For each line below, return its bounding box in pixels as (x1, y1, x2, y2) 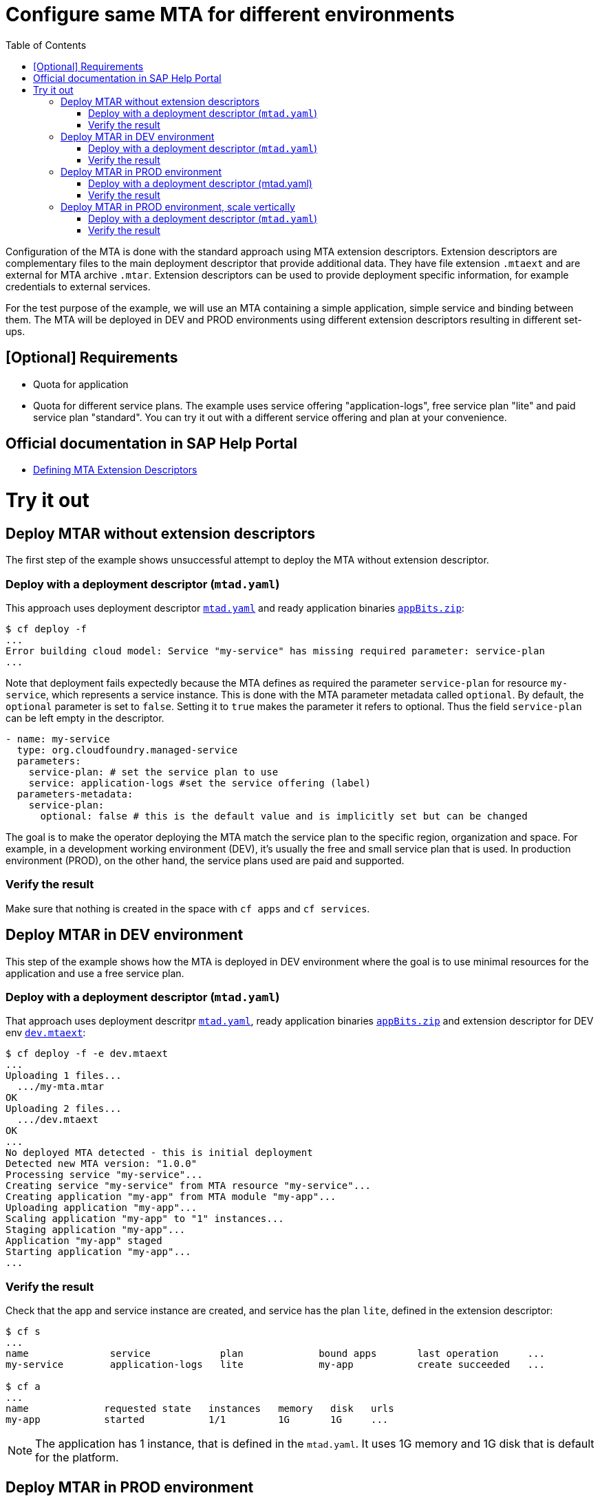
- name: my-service (6, 733, 110, 745)
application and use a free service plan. (6, 967, 184, 979)
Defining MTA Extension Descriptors (33, 464, 197, 476)
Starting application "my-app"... (6, 1246, 191, 1258)
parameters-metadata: (17, 789, 133, 800)
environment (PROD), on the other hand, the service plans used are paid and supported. (6, 855, 405, 867)
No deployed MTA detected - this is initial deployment (6, 1147, 313, 1159)
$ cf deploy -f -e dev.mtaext (6, 1048, 169, 1060)
